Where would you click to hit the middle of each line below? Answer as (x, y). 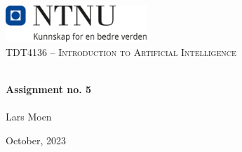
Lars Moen (29, 117)
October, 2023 (36, 140)
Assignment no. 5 (49, 89)
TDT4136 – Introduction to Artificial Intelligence (121, 51)
